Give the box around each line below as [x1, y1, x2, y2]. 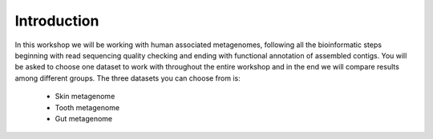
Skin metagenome [55, 92, 115, 101]
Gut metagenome [55, 113, 113, 123]
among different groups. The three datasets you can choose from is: [14, 73, 241, 83]
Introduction [14, 12, 99, 30]
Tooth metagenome [55, 102, 120, 112]
